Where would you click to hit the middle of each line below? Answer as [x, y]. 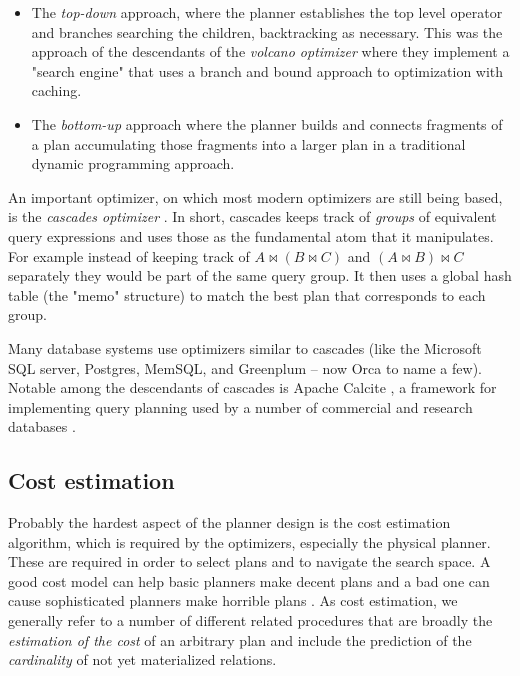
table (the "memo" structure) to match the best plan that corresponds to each [247, 294]
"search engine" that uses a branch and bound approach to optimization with [267, 70]
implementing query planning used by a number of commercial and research [240, 406]
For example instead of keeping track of [129, 255]
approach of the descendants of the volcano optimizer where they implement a [270, 51]
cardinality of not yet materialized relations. [142, 659]
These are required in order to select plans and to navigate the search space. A [249, 561]
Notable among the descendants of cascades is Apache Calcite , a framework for [252, 387]
